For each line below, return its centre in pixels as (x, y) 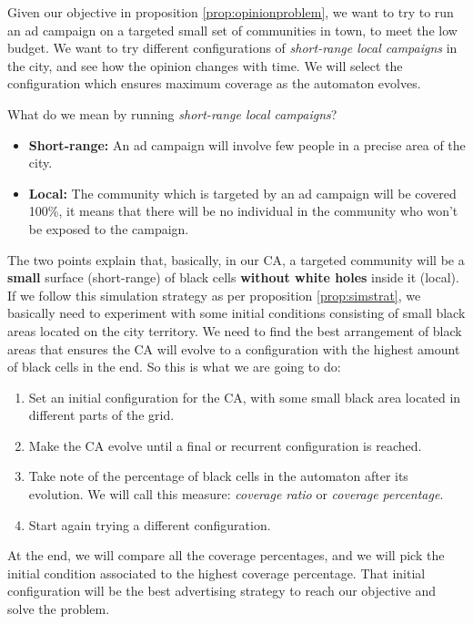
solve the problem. (59, 609)
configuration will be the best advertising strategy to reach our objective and (222, 591)
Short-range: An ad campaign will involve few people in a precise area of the (247, 144)
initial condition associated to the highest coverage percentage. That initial (216, 573)
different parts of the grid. (101, 415)
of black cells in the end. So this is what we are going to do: (174, 367)
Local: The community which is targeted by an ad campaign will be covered (242, 193)
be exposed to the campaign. (109, 228)
